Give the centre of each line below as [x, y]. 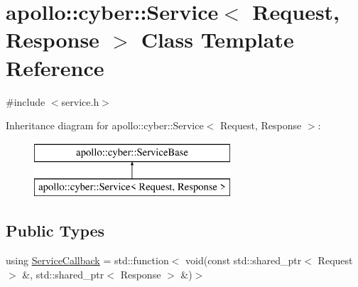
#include [26, 101]
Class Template [217, 39]
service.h [80, 101]
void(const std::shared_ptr [244, 260]
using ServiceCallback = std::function [87, 260]
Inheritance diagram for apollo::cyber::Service [105, 125]
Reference [55, 67]
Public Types [55, 231]
